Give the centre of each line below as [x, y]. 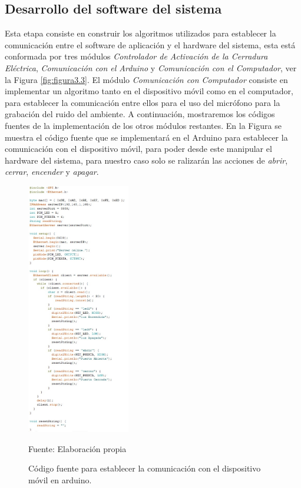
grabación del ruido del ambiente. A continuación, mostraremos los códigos [140, 114]
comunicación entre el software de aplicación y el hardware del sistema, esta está [150, 44]
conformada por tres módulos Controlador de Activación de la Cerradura [136, 56]
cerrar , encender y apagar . [52, 172]
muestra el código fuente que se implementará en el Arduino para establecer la [146, 137]
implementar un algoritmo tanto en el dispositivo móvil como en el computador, [149, 91]
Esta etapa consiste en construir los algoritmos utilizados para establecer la [140, 33]
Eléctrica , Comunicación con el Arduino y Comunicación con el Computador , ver [151, 67]
